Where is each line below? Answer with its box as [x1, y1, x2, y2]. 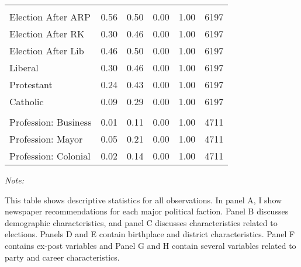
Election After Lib [9, 44, 84, 57]
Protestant [9, 78, 53, 91]
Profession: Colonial [9, 149, 91, 162]
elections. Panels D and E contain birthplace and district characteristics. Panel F [5, 228, 295, 240]
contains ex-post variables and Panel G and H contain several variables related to [5, 239, 296, 251]
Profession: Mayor [9, 132, 83, 145]
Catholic [9, 95, 44, 108]
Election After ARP [9, 10, 91, 23]
